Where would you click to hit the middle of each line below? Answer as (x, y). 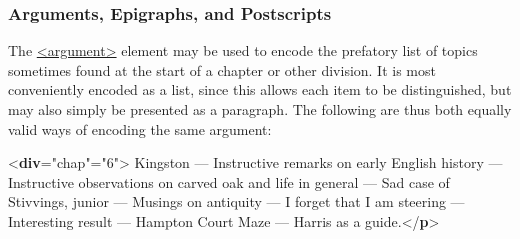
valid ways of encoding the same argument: (140, 128)
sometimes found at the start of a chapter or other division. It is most (222, 69)
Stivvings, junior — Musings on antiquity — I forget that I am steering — (236, 201)
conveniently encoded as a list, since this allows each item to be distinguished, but (260, 89)
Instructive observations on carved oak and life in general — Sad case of (229, 181)
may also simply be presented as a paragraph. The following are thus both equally (260, 109)
